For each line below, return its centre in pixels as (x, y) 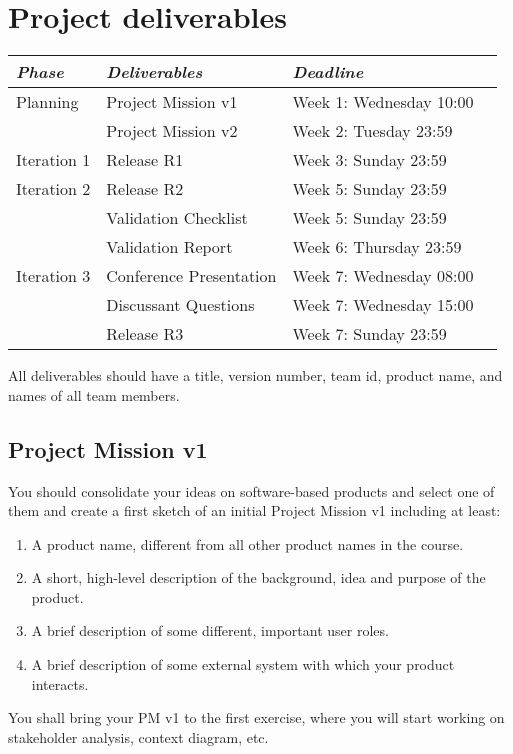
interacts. (60, 683)
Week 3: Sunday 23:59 (369, 160)
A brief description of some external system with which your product (243, 664)
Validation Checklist (177, 218)
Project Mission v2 (172, 131)
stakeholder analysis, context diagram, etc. (138, 736)
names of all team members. (94, 394)
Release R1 (145, 160)
